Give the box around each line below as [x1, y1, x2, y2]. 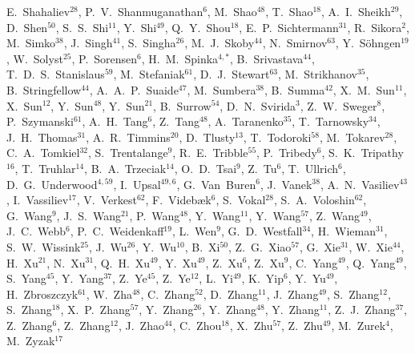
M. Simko [6, 34, 56, 51]
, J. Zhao [118, 316, 164, 333]
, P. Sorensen [71, 50, 138, 66]
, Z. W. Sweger [300, 97, 377, 114]
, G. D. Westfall [221, 223, 303, 239]
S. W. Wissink [6, 238, 81, 255]
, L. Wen [171, 223, 217, 239]
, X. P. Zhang [60, 301, 131, 318]
